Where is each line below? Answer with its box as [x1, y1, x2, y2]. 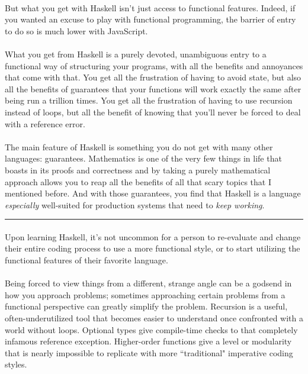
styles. [5, 358, 27, 370]
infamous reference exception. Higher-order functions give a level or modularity [5, 335, 292, 347]
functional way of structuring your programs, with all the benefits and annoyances [5, 59, 303, 72]
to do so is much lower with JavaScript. [5, 24, 148, 37]
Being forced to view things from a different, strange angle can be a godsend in [5, 277, 292, 289]
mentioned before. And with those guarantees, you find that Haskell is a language [5, 187, 301, 199]
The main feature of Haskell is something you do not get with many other [5, 140, 273, 153]
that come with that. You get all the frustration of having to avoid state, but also [5, 71, 301, 83]
